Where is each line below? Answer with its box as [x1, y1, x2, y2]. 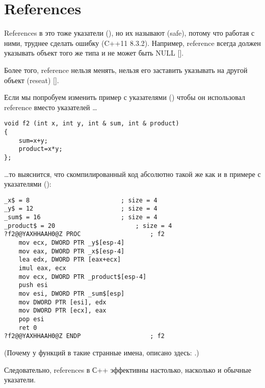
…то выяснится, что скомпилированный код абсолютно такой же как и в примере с [4, 168, 261, 179]
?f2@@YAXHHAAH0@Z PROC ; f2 [4, 230, 165, 238]
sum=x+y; [18, 137, 48, 144]
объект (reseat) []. [4, 74, 59, 85]
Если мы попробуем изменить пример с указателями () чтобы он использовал [4, 92, 246, 102]
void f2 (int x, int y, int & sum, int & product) [4, 120, 179, 127]
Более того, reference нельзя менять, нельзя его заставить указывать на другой [4, 64, 248, 75]
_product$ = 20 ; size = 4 [4, 222, 172, 229]
